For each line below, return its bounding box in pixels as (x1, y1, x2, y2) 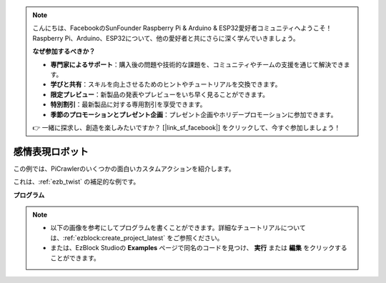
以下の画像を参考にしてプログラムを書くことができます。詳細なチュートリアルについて (50, 224, 307, 232)
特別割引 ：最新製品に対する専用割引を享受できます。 (50, 100, 207, 109)
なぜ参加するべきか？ (32, 47, 96, 56)
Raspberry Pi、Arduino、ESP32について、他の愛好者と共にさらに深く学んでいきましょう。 (32, 34, 300, 42)
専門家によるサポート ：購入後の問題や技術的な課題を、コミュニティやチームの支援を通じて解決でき (50, 60, 345, 69)
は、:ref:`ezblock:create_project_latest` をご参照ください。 (50, 233, 224, 242)
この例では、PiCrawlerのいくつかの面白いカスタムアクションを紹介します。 (13, 164, 235, 173)
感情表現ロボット (13, 145, 89, 157)
